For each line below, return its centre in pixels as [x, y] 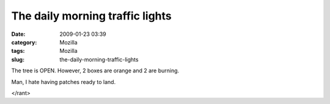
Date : [18, 34]
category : [24, 42]
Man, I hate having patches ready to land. [64, 81]
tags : [18, 51]
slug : [18, 59]
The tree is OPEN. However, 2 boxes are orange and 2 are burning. [95, 71]
